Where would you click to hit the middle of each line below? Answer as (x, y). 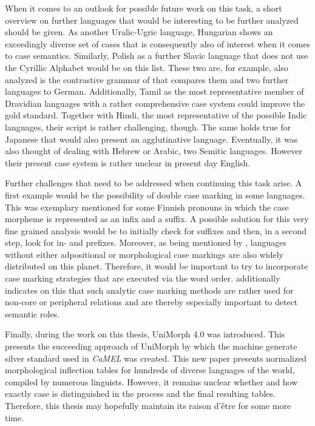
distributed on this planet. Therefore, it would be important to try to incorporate (157, 266)
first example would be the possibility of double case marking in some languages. (155, 194)
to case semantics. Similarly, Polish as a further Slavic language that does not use (157, 56)
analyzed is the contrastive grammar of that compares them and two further (147, 79)
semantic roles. (32, 313)
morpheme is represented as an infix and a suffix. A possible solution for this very (157, 219)
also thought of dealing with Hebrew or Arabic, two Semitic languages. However (154, 151)
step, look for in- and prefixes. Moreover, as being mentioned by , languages (146, 242)
